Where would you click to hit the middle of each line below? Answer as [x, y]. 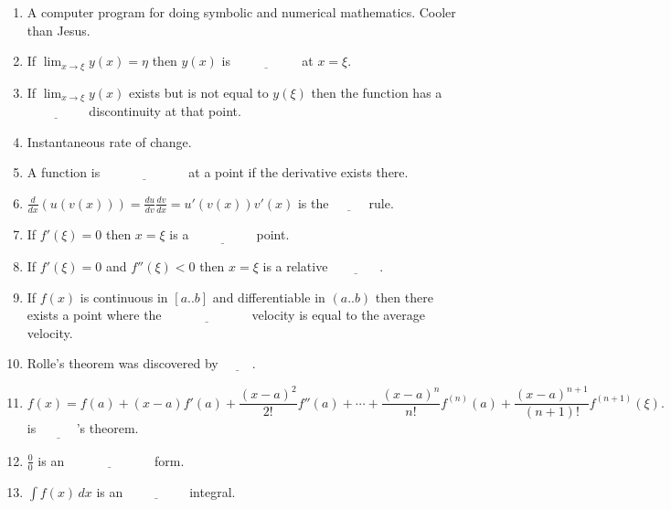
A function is [64, 172]
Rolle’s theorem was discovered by [122, 363]
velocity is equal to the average [338, 315]
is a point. [229, 233]
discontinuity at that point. [165, 111]
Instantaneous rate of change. [109, 141]
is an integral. [166, 491]
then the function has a [377, 92]
